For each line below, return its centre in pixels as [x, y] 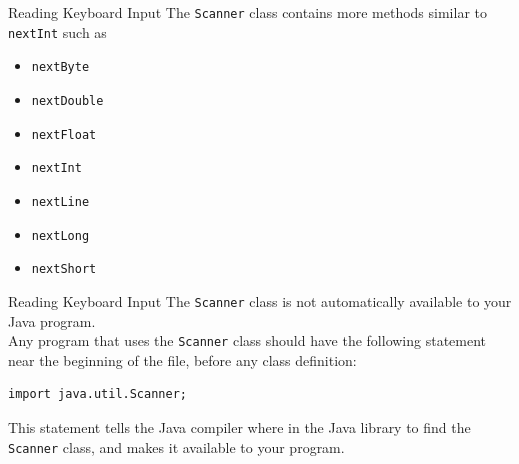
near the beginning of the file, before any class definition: [182, 359]
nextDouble [67, 100]
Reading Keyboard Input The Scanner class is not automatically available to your [260, 300]
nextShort [64, 269]
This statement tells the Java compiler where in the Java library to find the [239, 427]
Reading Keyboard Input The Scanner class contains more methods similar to [247, 12]
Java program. [52, 320]
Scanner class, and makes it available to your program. [176, 446]
